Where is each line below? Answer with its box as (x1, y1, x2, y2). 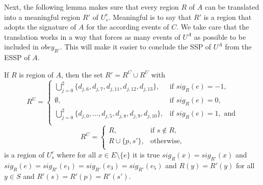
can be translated (204, 2, 259, 12)
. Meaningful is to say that (108, 11, 192, 22)
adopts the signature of (4, 21, 76, 32)
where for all (57, 149, 96, 160)
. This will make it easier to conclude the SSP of (60, 41, 212, 52)
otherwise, (150, 137, 182, 145)
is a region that (203, 11, 252, 22)
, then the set (61, 69, 103, 80)
